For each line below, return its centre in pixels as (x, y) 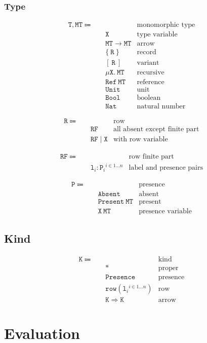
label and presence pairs (166, 168)
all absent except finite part (156, 129)
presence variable (165, 211)
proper (168, 268)
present (150, 201)
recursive (151, 73)
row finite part (151, 156)
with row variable (140, 139)
